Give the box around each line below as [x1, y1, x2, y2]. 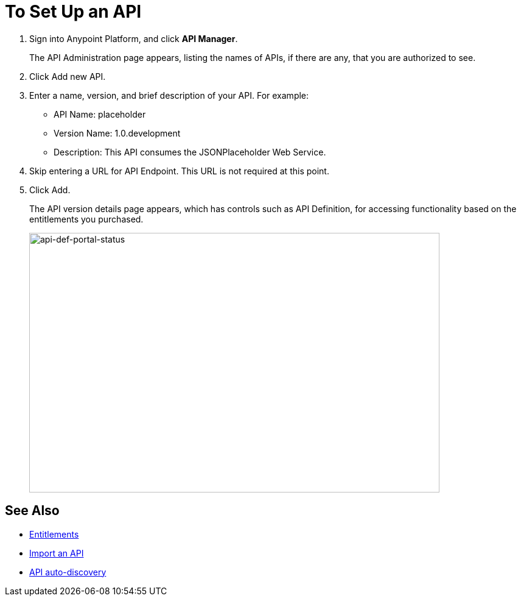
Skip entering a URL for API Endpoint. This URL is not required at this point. [29, 165, 329, 176]
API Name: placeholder [54, 108, 146, 119]
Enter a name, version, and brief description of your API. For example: [29, 90, 309, 101]
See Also [5, 503, 60, 519]
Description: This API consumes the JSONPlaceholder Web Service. [54, 146, 326, 157]
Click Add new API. [29, 71, 106, 82]
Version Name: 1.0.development [54, 127, 181, 138]
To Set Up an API [5, 1, 142, 22]
